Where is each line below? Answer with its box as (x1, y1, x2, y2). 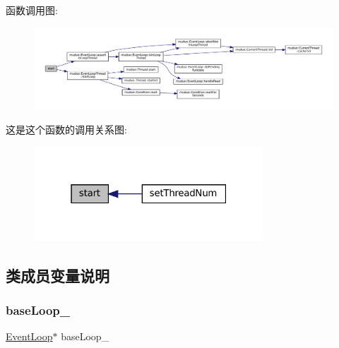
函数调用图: (6, 3, 58, 17)
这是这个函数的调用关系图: (6, 122, 127, 137)
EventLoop (6, 329, 53, 344)
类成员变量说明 (6, 264, 109, 286)
